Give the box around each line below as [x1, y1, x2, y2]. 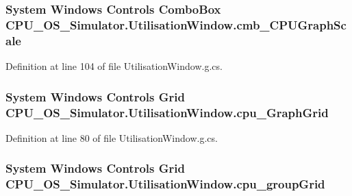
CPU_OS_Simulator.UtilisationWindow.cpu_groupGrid [5, 175, 325, 193]
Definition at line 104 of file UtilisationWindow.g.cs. [5, 59, 223, 73]
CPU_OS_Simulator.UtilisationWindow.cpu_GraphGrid [5, 103, 329, 121]
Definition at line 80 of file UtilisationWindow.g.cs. [5, 130, 218, 145]
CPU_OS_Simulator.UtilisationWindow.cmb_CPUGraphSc [5, 16, 347, 33]
